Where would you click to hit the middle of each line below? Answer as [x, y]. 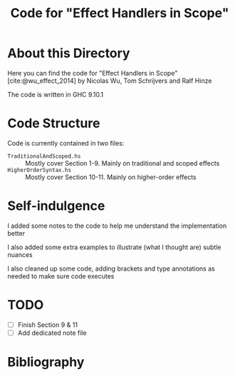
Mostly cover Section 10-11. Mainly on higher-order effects [111, 177]
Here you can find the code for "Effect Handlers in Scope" [93, 73]
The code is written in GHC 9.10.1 [56, 94]
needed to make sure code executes [61, 276]
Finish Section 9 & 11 [48, 325]
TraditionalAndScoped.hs [44, 156]
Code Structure [54, 124]
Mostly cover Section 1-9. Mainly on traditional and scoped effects [122, 163]
